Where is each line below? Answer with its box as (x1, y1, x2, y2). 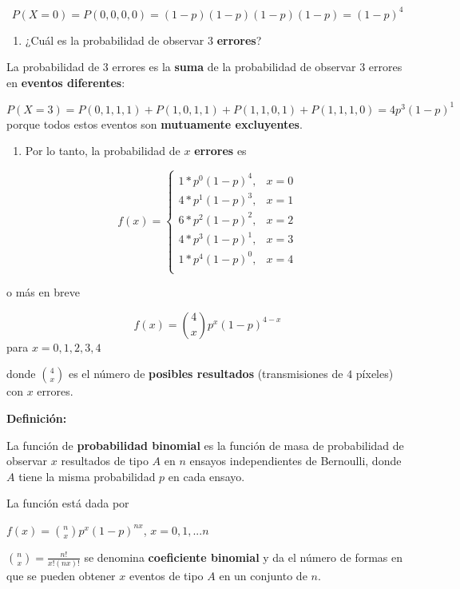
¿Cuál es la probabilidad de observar (25, 31, 204, 48)
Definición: (6, 409, 67, 426)
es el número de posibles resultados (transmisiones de (68, 365, 343, 382)
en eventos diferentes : (6, 74, 125, 90)
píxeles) (355, 365, 394, 382)
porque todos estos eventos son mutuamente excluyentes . (6, 115, 303, 132)
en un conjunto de (219, 567, 307, 584)
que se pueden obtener (6, 567, 116, 584)
